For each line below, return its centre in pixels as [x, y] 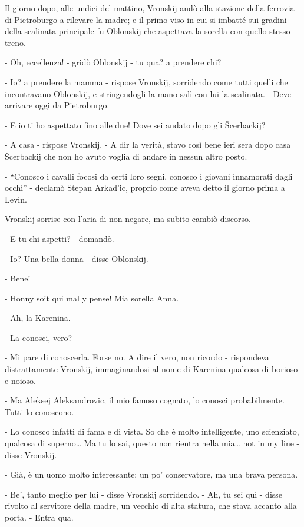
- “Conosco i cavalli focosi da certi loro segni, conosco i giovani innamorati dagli [149, 176]
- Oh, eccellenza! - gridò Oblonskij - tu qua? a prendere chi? [113, 62]
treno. [15, 42]
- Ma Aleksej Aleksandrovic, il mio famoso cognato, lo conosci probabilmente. [145, 400]
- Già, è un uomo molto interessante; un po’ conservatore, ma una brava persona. [151, 474]
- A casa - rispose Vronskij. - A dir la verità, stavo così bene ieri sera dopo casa [148, 145]
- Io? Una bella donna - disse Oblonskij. [77, 258]
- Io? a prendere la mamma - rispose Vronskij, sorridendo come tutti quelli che [146, 82]
